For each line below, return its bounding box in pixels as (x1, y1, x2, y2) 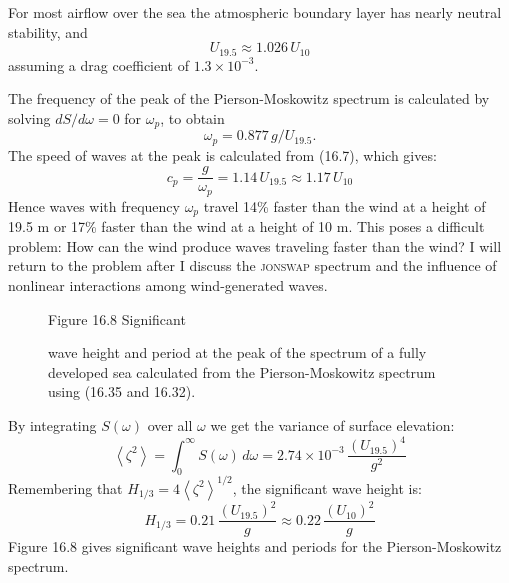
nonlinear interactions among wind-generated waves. (8, 275, 328, 296)
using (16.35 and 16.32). (48, 381, 196, 402)
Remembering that (8, 477, 123, 498)
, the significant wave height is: (232, 477, 422, 498)
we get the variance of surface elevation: (210, 415, 455, 436)
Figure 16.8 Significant (48, 308, 186, 329)
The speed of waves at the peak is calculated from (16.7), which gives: (8, 144, 437, 165)
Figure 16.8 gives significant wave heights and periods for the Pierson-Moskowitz (8, 536, 502, 557)
